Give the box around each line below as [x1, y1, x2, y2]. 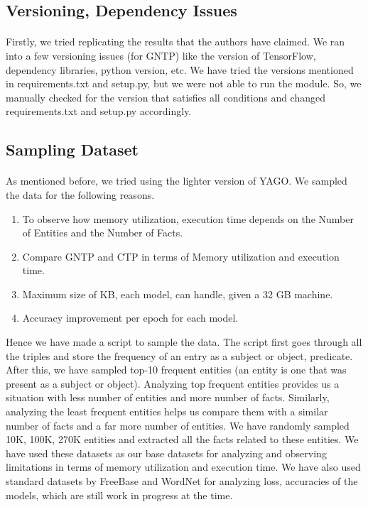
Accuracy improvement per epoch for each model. [22, 310, 239, 325]
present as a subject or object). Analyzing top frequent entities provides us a [6, 376, 340, 391]
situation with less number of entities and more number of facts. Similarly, [6, 390, 330, 405]
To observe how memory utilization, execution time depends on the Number [22, 211, 354, 226]
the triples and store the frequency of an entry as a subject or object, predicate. [6, 348, 353, 363]
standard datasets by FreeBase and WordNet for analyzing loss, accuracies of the [6, 474, 358, 488]
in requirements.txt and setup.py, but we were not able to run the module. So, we [6, 76, 362, 91]
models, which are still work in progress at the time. [6, 487, 233, 502]
